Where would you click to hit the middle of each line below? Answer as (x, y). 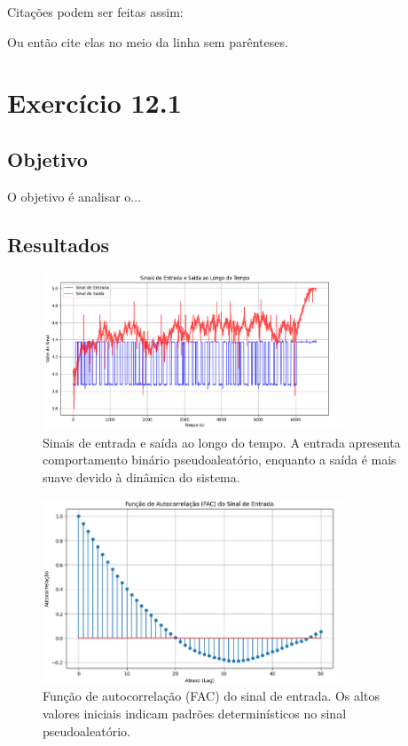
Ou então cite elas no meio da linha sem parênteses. (148, 41)
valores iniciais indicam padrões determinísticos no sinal (195, 713)
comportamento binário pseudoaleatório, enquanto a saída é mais (220, 460)
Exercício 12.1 (94, 103)
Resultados (58, 244)
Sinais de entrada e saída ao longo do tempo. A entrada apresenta (222, 442)
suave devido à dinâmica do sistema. (141, 477)
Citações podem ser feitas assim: (95, 12)
